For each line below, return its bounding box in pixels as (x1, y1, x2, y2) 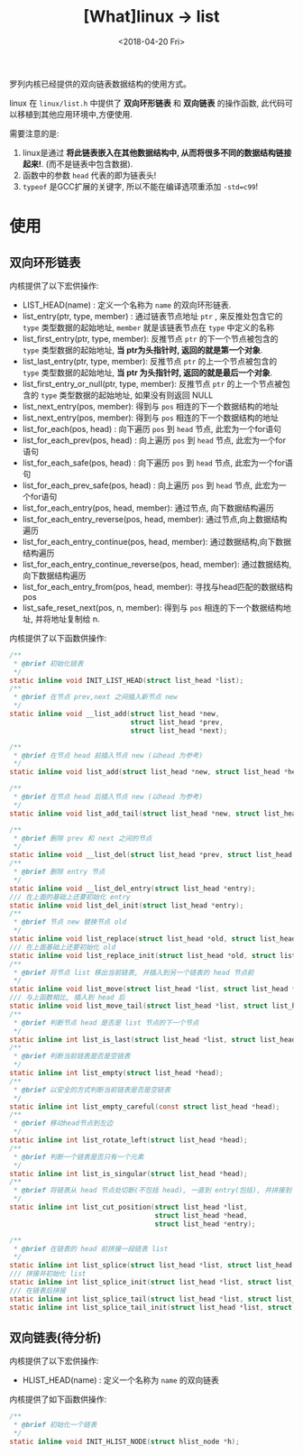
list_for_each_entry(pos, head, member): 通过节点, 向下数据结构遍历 (22, 502, 275, 513)
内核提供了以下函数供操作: (9, 632, 107, 643)
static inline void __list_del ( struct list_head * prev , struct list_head (9, 851, 293, 860)
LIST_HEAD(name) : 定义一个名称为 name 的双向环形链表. (22, 299, 232, 310)
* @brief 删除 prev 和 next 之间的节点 (13, 833, 152, 843)
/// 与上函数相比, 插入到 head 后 (9, 993, 125, 1002)
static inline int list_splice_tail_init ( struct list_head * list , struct (9, 1303, 293, 1312)
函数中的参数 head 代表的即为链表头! (22, 170, 157, 180)
